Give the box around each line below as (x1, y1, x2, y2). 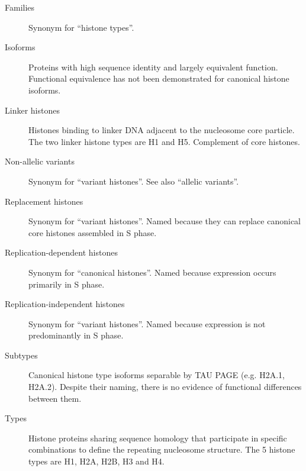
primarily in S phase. (28, 278, 105, 290)
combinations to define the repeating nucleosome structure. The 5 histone (28, 443, 295, 456)
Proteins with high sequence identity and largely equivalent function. (28, 60, 278, 73)
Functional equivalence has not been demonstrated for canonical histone (28, 72, 289, 85)
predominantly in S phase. (28, 329, 124, 341)
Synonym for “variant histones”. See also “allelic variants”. (28, 175, 239, 187)
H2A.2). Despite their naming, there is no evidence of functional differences (28, 380, 302, 393)
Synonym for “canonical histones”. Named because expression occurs (28, 266, 276, 278)
